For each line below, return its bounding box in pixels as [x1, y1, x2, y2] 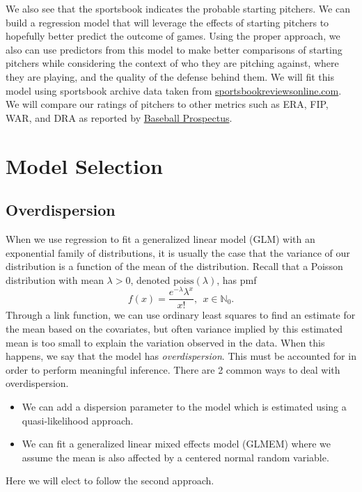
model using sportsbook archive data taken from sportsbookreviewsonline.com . [6, 83, 342, 97]
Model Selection [6, 151, 163, 180]
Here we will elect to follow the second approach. [6, 473, 214, 488]
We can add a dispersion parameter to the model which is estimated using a [22, 399, 347, 413]
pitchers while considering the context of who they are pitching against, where [6, 56, 339, 70]
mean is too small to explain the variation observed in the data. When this [6, 335, 325, 349]
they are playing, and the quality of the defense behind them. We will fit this [6, 69, 334, 84]
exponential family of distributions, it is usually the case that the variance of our [6, 245, 350, 260]
